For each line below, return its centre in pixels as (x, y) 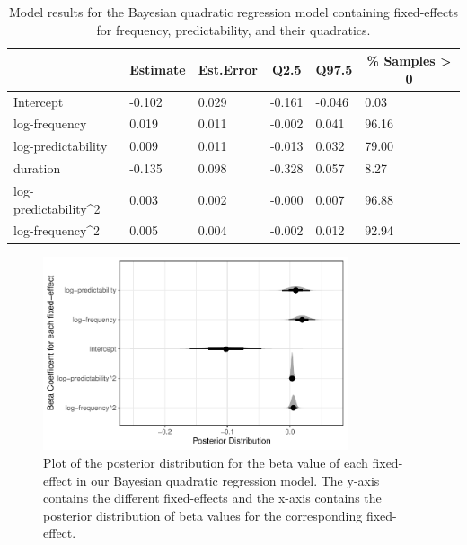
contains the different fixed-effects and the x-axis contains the (212, 498)
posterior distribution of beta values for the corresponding (203, 515)
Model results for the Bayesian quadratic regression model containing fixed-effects (233, 12)
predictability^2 (57, 208)
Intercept (39, 101)
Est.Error (228, 69)
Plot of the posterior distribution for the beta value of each (206, 462)
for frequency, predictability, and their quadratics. (233, 29)
